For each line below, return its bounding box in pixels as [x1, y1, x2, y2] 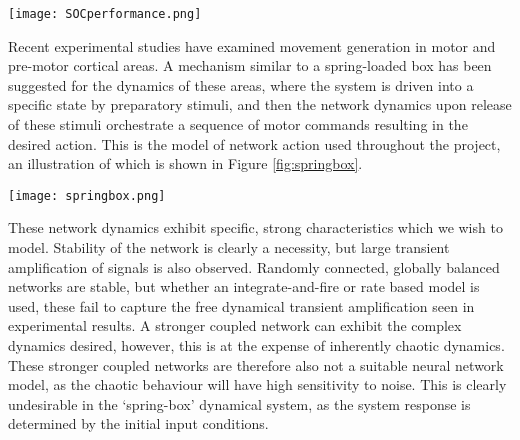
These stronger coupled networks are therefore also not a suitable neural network [8, 354, 504, 375]
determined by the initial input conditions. [8, 413, 269, 434]
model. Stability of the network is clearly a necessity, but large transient [8, 237, 450, 258]
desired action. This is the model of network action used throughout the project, [8, 133, 501, 154]
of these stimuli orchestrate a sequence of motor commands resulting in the [8, 114, 468, 135]
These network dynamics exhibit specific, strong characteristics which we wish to [8, 217, 503, 238]
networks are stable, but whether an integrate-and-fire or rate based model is [8, 276, 480, 297]
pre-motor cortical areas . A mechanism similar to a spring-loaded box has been [8, 55, 492, 76]
